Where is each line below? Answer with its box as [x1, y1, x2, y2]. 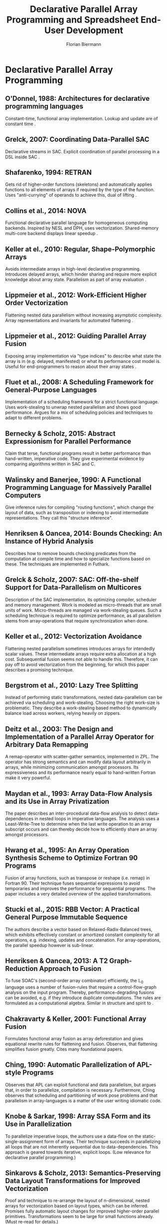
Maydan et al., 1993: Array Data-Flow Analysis [5, 789, 153, 798]
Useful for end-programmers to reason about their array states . [5, 363, 137, 369]
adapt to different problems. [5, 415, 63, 421]
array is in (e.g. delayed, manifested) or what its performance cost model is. [5, 358, 161, 364]
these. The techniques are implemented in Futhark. [5, 561, 110, 567]
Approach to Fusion [39, 964, 102, 973]
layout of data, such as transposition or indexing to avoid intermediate [5, 510, 149, 516]
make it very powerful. [5, 775, 51, 781]
